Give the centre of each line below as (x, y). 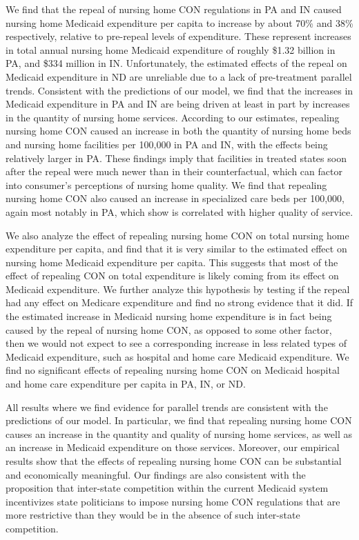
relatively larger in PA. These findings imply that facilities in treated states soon (176, 158)
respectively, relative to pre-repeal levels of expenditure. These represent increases (178, 36)
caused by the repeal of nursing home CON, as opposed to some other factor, (169, 329)
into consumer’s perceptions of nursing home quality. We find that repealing (166, 184)
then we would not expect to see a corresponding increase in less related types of (176, 343)
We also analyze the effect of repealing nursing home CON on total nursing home (177, 235)
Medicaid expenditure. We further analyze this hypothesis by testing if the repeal (178, 289)
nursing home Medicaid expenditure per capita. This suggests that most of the (172, 262)
